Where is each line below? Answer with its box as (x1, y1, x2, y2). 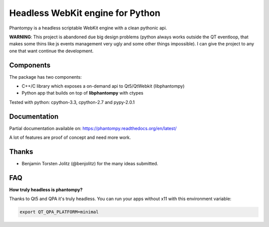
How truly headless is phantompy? (9, 187, 83, 193)
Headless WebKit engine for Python (9, 7, 160, 18)
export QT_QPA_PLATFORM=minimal (19, 209, 99, 215)
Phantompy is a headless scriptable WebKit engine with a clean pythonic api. (9, 25, 167, 31)
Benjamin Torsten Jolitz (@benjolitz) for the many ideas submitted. (21, 161, 158, 166)
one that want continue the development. (9, 48, 94, 54)
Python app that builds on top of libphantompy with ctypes (21, 90, 144, 96)
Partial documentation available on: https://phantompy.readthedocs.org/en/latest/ (9, 125, 177, 131)
